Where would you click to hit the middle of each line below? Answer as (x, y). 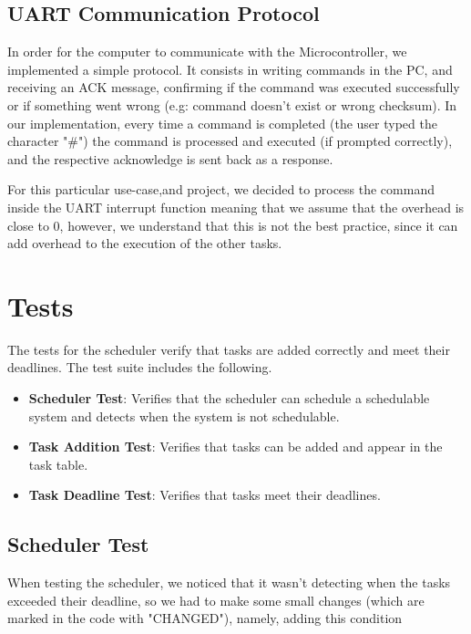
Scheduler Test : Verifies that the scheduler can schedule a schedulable (229, 398)
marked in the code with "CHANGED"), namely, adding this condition (205, 618)
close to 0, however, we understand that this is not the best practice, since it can (233, 225)
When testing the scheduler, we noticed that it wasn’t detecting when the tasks (229, 582)
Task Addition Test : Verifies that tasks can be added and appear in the (235, 447)
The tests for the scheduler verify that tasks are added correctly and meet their (229, 349)
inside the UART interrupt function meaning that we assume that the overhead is (236, 207)
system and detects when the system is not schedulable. (184, 416)
